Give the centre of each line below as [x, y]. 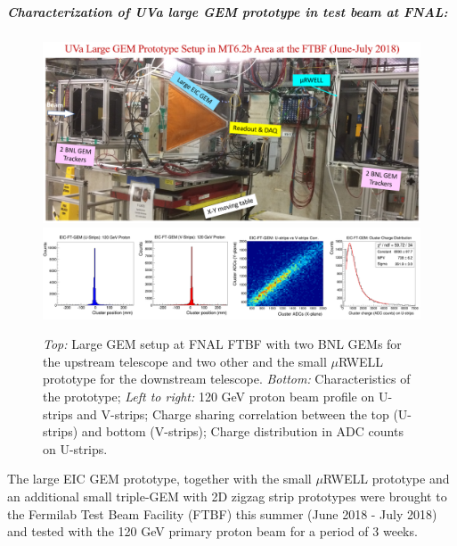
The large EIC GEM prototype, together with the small [159, 479]
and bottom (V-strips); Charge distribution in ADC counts [242, 431]
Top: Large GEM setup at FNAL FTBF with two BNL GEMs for [222, 344]
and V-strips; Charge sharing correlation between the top [233, 414]
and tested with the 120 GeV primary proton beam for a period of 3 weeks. [212, 531]
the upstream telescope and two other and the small [185, 361]
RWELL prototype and [386, 479]
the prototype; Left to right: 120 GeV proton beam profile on [209, 396]
